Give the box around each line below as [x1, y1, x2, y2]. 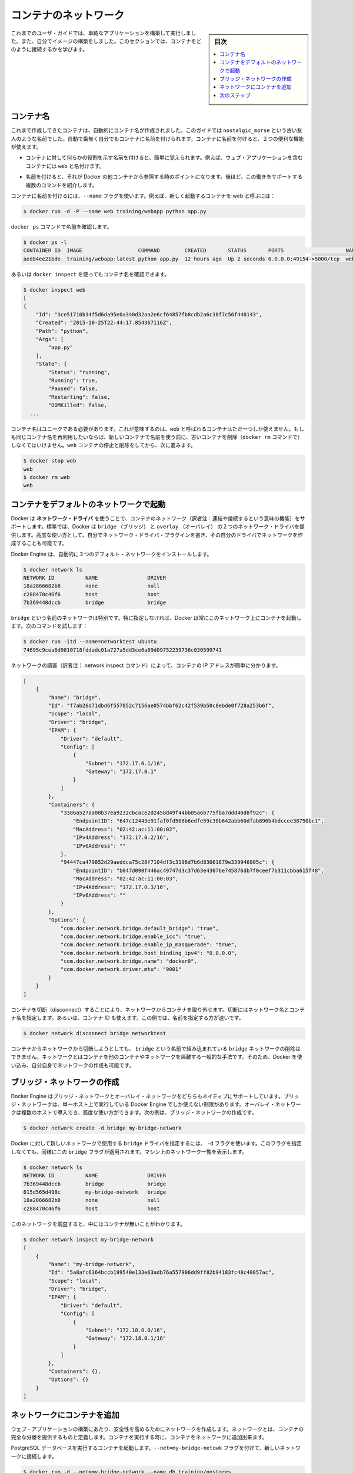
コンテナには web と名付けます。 [25, 162, 105, 169]
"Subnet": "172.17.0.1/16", [85, 760, 166, 767]
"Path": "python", [35, 328, 89, 334]
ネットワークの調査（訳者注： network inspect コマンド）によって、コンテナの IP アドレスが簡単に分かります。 [11, 662, 281, 669]
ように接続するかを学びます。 [15, 46, 88, 53]
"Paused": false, [48, 385, 98, 392]
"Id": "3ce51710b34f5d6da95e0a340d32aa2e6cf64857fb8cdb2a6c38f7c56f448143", [35, 311, 262, 318]
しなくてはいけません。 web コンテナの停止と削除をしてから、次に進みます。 [11, 442, 197, 449]
